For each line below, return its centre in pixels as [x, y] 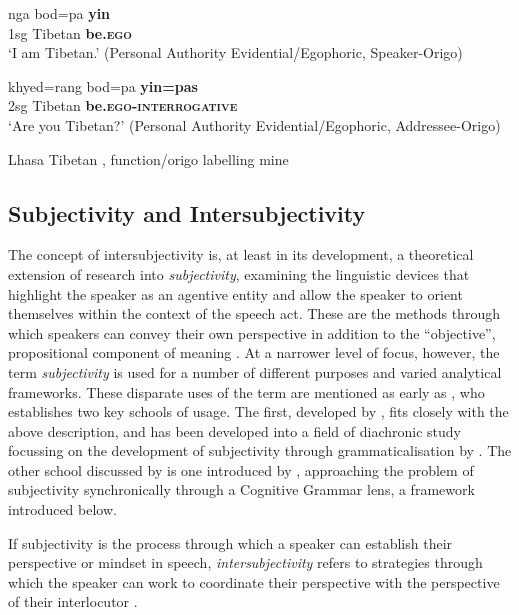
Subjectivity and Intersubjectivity [187, 212]
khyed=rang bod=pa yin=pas [103, 85]
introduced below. [62, 509]
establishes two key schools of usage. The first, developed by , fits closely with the [258, 411]
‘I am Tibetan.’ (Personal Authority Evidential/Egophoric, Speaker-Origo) [235, 52]
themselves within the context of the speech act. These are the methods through [254, 313]
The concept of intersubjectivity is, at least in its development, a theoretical [241, 254]
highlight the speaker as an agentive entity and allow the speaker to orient [235, 293]
